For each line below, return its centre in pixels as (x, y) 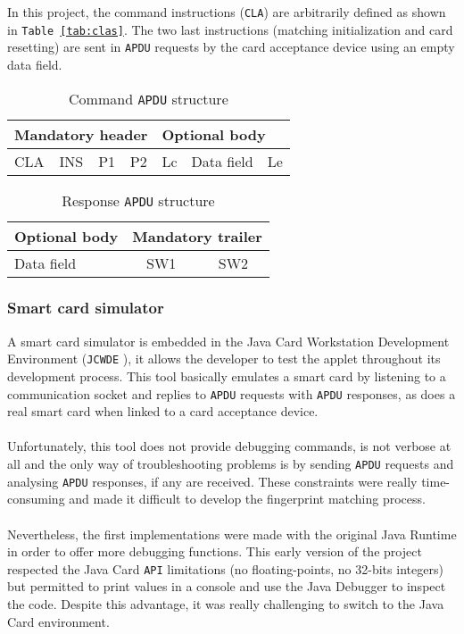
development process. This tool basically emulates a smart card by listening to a (227, 376)
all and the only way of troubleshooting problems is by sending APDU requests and (231, 464)
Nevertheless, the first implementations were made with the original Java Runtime (232, 534)
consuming (36, 499)
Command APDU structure (149, 98)
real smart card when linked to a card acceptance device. (163, 411)
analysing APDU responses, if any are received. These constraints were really (212, 481)
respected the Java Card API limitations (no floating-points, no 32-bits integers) (225, 568)
